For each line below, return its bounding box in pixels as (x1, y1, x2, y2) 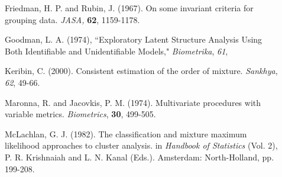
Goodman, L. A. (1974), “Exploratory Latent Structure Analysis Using (5, 33, 262, 46)
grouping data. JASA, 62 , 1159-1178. (5, 13, 140, 25)
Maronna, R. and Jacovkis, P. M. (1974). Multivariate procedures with (5, 96, 261, 108)
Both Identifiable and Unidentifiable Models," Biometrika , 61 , (5, 44, 228, 57)
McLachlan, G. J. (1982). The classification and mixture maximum (5, 127, 247, 140)
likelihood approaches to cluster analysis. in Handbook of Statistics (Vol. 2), (5, 139, 278, 152)
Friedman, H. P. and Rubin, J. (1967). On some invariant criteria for (5, 2, 254, 14)
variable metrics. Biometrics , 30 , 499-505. (5, 108, 156, 120)
